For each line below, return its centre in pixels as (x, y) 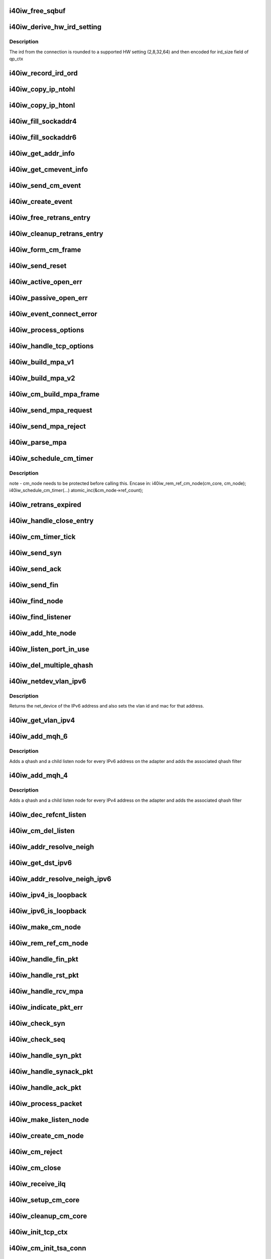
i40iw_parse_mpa (38, 442)
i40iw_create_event (41, 202)
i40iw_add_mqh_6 (38, 737)
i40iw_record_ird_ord (43, 73)
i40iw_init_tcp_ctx (38, 1232)
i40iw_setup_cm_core (44, 1200)
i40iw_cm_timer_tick (42, 537)
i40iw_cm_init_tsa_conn (48, 1248)
